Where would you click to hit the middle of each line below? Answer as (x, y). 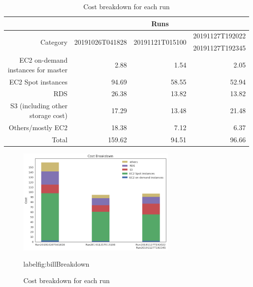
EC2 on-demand (43, 60)
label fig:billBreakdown (56, 264)
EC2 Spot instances (38, 81)
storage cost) (48, 115)
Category (54, 42)
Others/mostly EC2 (38, 127)
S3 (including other (39, 106)
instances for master (37, 69)
